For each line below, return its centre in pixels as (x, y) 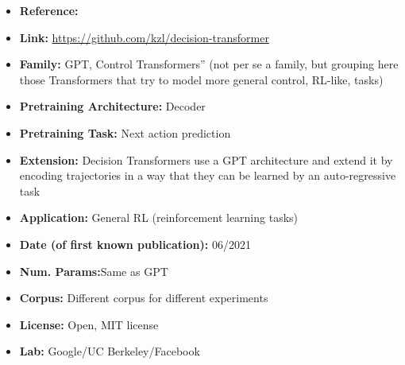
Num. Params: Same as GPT (94, 271)
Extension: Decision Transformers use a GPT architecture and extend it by (206, 159)
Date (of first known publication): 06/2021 (135, 244)
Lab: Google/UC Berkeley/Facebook (110, 351)
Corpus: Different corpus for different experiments (144, 298)
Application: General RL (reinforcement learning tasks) (159, 217)
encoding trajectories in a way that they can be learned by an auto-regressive (208, 175)
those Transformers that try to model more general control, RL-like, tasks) (201, 79)
